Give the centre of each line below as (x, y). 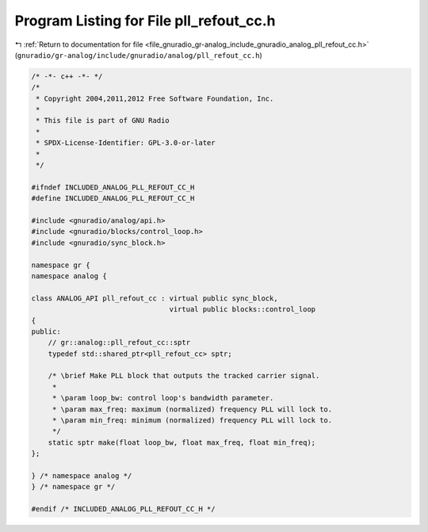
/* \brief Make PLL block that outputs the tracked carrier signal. (184, 376)
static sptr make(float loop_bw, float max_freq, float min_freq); (182, 442)
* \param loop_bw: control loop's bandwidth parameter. (163, 398)
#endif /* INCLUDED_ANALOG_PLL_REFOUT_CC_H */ (123, 509)
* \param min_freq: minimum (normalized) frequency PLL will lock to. (192, 421)
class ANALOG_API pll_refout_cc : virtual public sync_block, (155, 298)
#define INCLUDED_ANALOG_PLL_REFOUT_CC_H (113, 199)
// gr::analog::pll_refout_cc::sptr (119, 343)
